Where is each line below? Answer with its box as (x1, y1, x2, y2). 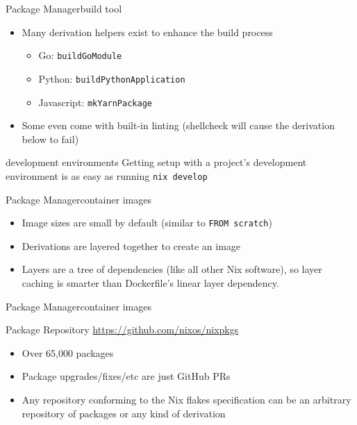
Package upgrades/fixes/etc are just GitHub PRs (22, 369, 231, 383)
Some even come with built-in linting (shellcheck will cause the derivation (22, 118, 335, 133)
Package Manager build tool (6, 1, 122, 15)
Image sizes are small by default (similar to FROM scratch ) (22, 215, 272, 230)
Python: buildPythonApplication (38, 71, 185, 85)
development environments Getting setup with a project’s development (6, 155, 307, 169)
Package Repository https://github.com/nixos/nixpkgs (6, 322, 239, 337)
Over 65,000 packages (22, 345, 114, 360)
